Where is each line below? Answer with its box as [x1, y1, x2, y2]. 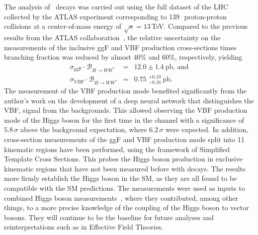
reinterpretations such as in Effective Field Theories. [4, 222, 164, 232]
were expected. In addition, [165, 124, 249, 135]
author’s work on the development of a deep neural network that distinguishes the [4, 95, 254, 105]
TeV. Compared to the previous [152, 21, 248, 31]
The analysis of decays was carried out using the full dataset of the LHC [4, 1, 229, 11]
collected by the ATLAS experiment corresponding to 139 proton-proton [4, 11, 227, 21]
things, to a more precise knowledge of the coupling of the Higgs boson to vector [4, 202, 249, 213]
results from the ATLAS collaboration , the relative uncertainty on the [4, 32, 221, 42]
